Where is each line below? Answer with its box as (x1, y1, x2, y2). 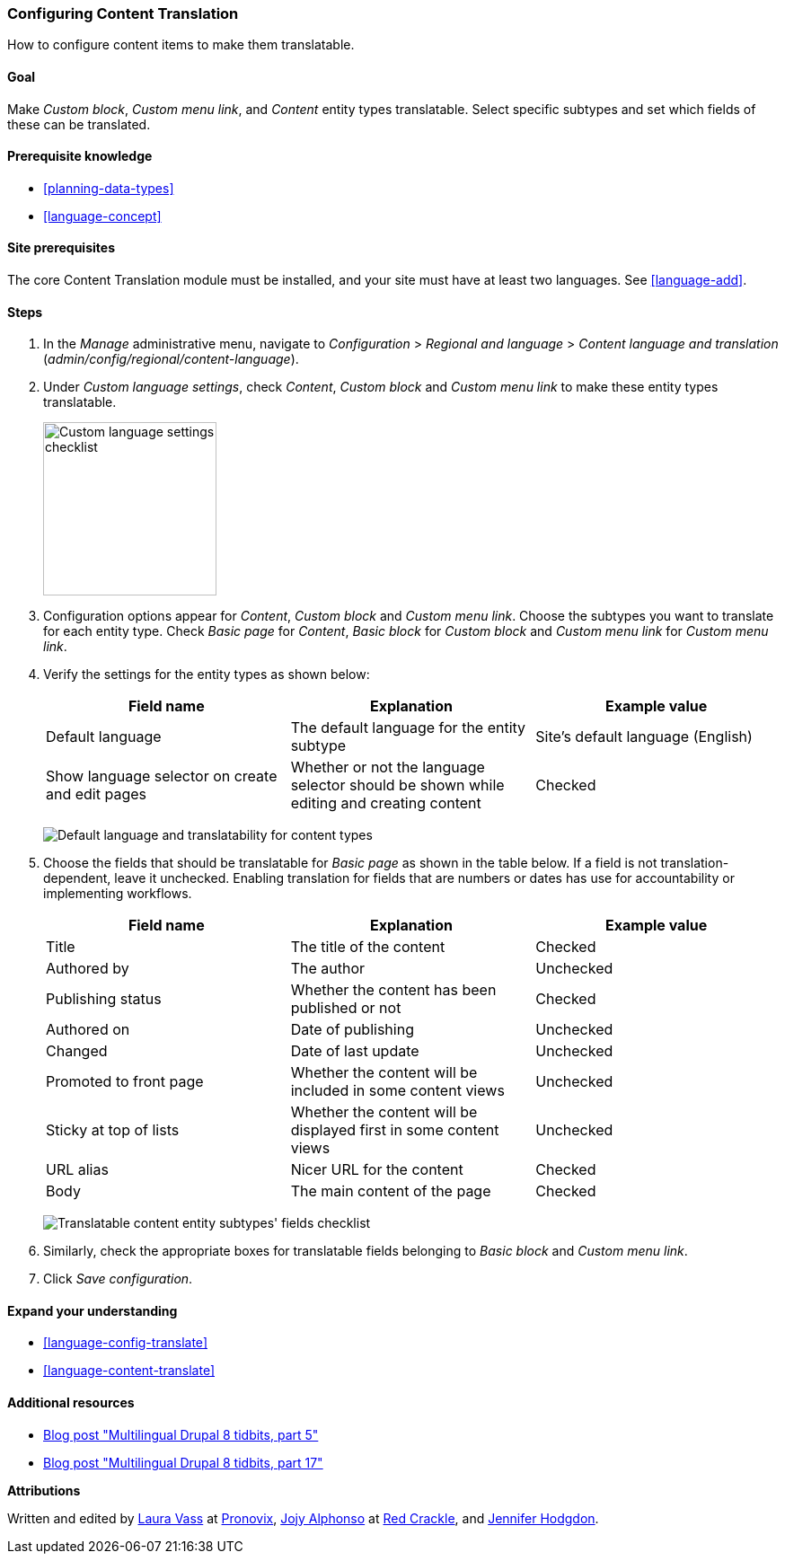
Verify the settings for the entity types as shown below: (43, 666, 370, 683)
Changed (46, 1042, 108, 1061)
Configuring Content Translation (7, 4, 239, 22)
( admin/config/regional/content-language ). (43, 351, 299, 367)
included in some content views (290, 1081, 505, 1100)
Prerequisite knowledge (7, 148, 153, 164)
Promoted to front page (46, 1072, 204, 1091)
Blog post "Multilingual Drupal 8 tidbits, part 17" (43, 1454, 323, 1470)
